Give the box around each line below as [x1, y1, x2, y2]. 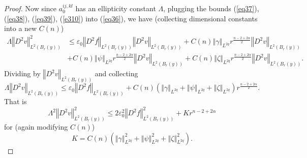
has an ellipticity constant [75, 3, 156, 13]
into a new [4, 23, 37, 34]
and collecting [95, 68, 138, 79]
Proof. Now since [4, 3, 57, 13]
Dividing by [4, 68, 41, 79]
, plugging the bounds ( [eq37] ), [163, 3, 259, 13]
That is [4, 96, 27, 106]
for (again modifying [4, 121, 68, 132]
